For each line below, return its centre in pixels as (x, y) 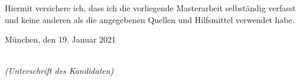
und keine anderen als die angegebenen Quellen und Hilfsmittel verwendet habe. (150, 19)
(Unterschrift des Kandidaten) (59, 71)
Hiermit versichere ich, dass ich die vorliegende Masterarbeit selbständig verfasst (150, 8)
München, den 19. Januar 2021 (61, 39)
